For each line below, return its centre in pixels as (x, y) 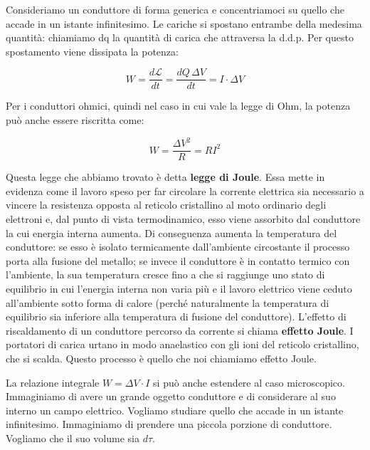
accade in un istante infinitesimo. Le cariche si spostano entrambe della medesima (184, 23)
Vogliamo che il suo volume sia (73, 438)
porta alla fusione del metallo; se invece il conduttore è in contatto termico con (178, 260)
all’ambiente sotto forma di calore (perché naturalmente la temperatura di (168, 302)
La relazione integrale (53, 382)
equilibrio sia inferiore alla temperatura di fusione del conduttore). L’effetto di (176, 316)
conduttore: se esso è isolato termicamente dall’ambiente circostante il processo (178, 247)
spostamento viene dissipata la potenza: (92, 51)
